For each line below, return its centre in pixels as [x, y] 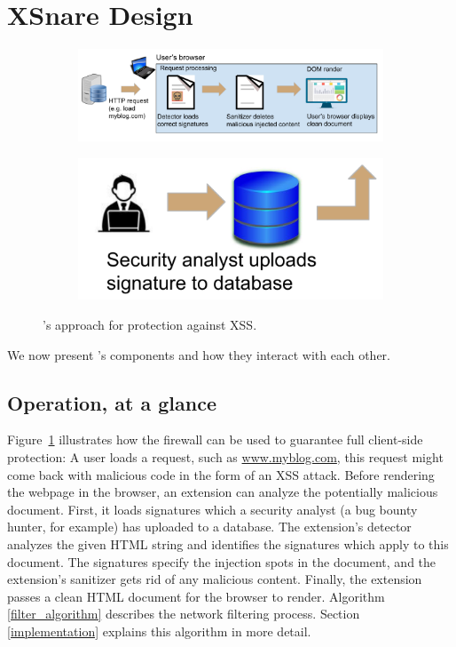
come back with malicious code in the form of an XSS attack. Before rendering [221, 474]
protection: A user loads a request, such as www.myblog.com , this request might [225, 457]
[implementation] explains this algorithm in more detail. [159, 631]
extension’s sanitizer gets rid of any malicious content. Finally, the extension [215, 579]
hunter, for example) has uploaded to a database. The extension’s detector [209, 527]
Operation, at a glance [112, 402]
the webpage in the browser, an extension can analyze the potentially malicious [223, 492]
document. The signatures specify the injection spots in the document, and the [222, 561]
